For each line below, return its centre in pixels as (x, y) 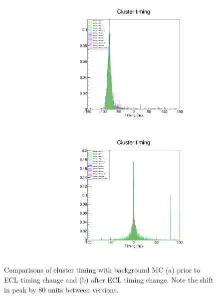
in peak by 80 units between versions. (61, 289)
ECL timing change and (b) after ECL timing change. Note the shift (109, 280)
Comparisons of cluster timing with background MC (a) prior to (102, 270)
